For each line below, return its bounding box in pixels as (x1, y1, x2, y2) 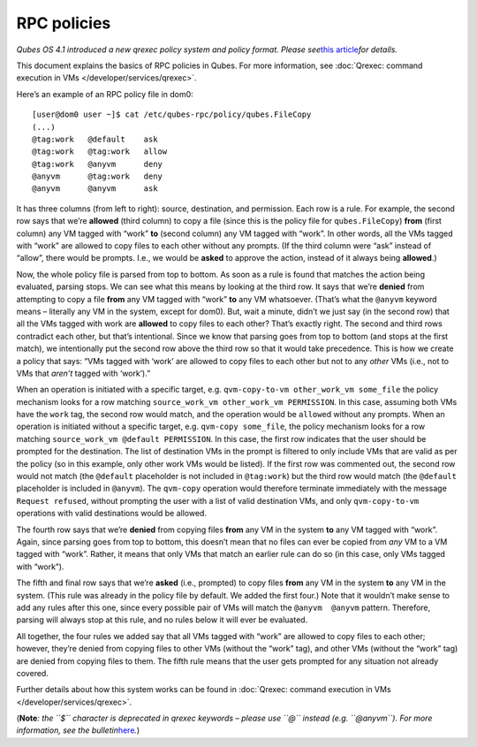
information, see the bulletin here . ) (16, 725, 140, 736)
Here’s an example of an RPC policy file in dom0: (16, 88, 193, 99)
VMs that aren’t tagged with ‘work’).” (16, 368, 151, 378)
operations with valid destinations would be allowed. (16, 508, 208, 519)
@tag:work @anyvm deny (32, 159, 163, 169)
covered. (16, 667, 49, 678)
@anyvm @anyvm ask (32, 184, 158, 194)
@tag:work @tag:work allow (32, 147, 168, 156)
